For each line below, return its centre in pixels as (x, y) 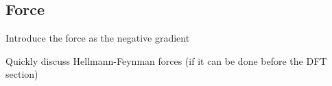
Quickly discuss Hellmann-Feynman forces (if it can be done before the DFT (166, 60)
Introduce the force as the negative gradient (98, 38)
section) (22, 74)
